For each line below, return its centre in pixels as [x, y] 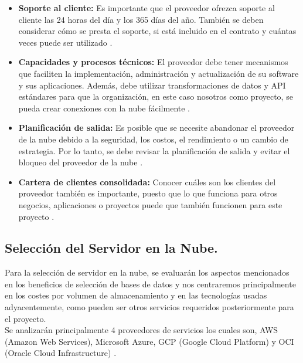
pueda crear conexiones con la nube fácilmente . [104, 108]
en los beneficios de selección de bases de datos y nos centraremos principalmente [150, 284]
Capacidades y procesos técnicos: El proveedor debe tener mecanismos [153, 62]
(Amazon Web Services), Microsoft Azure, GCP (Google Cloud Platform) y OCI [149, 341]
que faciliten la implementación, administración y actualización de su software [159, 73]
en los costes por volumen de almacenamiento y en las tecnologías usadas [136, 295]
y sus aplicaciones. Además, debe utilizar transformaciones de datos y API [152, 85]
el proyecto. [25, 318]
